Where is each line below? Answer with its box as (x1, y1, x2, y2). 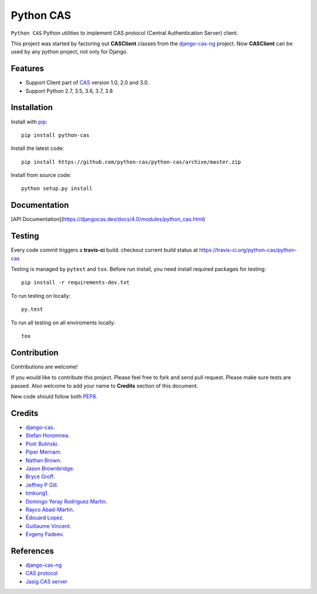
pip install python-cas (21, 132, 90, 138)
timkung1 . (25, 489, 49, 496)
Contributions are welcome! (11, 363, 78, 370)
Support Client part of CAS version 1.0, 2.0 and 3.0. (25, 79, 149, 86)
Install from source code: (11, 172, 72, 179)
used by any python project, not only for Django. (11, 48, 129, 55)
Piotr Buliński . (25, 440, 59, 447)
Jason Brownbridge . (25, 465, 75, 472)
